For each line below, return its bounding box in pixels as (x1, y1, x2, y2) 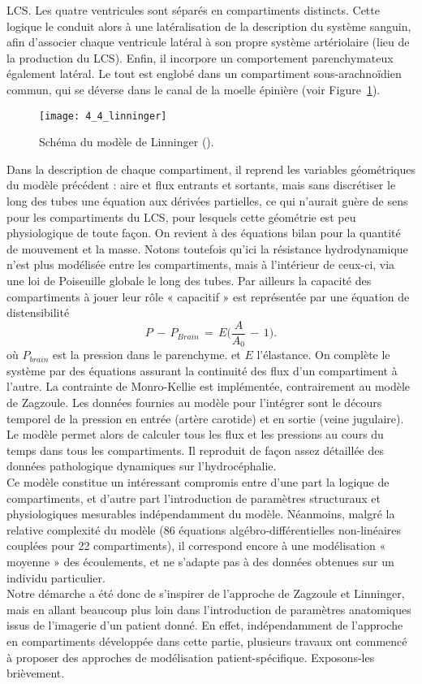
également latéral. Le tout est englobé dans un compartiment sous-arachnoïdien (6, 65, 402, 82)
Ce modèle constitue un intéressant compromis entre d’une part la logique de (6, 474, 390, 491)
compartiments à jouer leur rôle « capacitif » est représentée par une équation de (6, 288, 410, 305)
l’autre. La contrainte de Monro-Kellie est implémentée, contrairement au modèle (6, 378, 411, 395)
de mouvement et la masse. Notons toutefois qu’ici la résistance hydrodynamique (6, 240, 408, 257)
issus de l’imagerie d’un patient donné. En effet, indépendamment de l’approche (6, 617, 403, 634)
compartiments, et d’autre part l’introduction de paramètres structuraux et (6, 489, 381, 506)
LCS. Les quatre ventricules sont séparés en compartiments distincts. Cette (6, 2, 380, 18)
